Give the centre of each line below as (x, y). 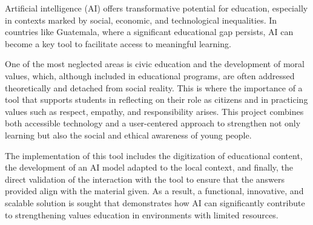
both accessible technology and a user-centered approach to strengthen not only (153, 123)
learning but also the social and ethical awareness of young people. (128, 135)
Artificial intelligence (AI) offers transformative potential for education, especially (156, 8)
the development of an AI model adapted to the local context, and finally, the (149, 167)
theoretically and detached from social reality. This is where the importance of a (154, 87)
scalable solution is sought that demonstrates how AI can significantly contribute (155, 202)
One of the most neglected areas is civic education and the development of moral (155, 64)
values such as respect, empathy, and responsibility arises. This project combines (154, 111)
